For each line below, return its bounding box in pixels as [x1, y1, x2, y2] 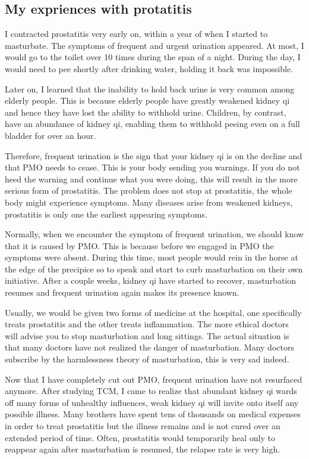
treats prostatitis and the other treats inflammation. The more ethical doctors [5, 318, 289, 330]
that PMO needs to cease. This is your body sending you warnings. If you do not [5, 161, 300, 173]
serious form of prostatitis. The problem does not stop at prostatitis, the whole [5, 184, 292, 197]
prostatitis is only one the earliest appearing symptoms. [5, 207, 207, 220]
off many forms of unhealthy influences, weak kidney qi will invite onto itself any [5, 396, 299, 408]
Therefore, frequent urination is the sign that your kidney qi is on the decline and [5, 149, 302, 162]
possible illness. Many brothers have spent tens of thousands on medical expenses [5, 408, 301, 420]
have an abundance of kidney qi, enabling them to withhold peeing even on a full [5, 117, 300, 130]
